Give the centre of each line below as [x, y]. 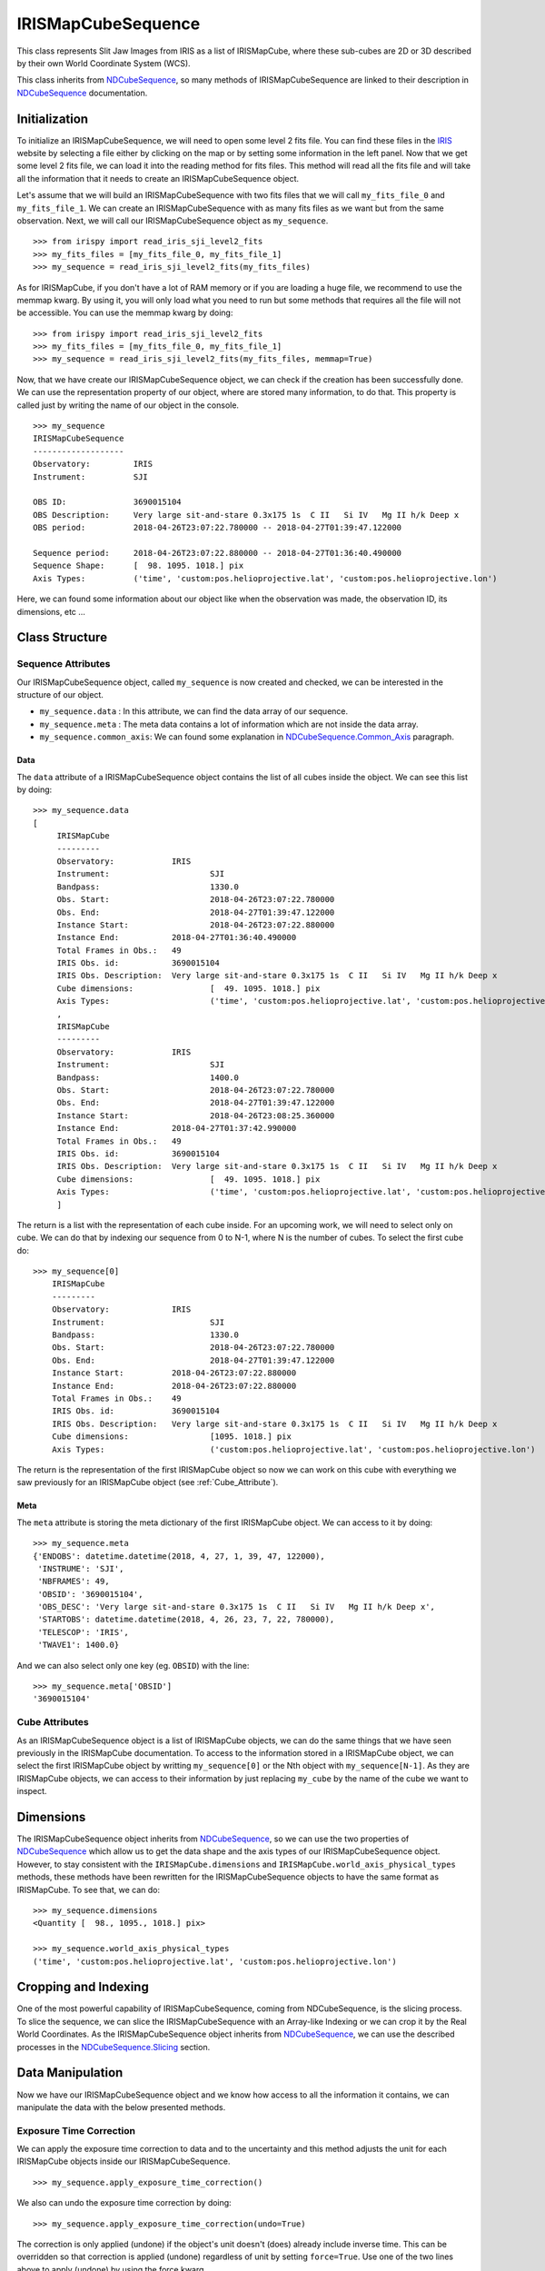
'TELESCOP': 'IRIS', [83, 1632]
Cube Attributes [53, 1722]
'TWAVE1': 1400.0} [79, 1645]
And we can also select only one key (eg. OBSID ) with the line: [133, 1665]
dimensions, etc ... [51, 611]
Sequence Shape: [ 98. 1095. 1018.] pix [139, 566]
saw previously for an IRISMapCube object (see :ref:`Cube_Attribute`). [148, 1483]
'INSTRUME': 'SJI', [81, 1568]
